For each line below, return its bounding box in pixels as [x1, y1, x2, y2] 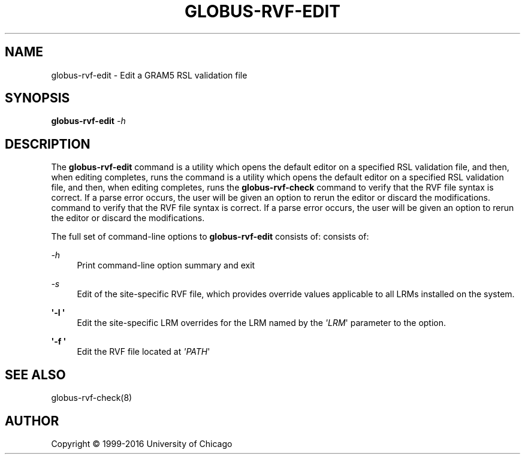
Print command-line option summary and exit [77, 260, 255, 271]
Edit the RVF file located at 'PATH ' [77, 346, 210, 357]
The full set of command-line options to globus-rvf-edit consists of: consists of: [51, 231, 369, 242]
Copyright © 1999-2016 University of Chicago [51, 438, 233, 449]
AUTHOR [5, 413, 59, 428]
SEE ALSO [5, 367, 66, 382]
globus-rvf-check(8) [51, 392, 132, 403]
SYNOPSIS [5, 90, 70, 106]
